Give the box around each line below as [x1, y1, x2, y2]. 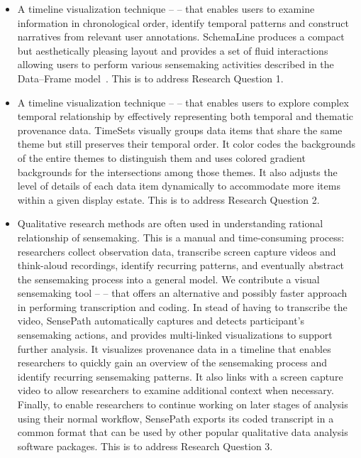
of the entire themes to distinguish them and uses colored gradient [17, 150, 306, 165]
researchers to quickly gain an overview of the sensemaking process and [17, 355, 327, 370]
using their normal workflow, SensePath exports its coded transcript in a [17, 410, 334, 425]
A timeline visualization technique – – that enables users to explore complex [17, 94, 349, 109]
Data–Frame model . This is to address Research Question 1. [17, 70, 284, 85]
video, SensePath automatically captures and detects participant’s [17, 313, 305, 328]
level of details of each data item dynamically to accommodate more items [17, 178, 340, 193]
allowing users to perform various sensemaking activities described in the [17, 57, 334, 72]
